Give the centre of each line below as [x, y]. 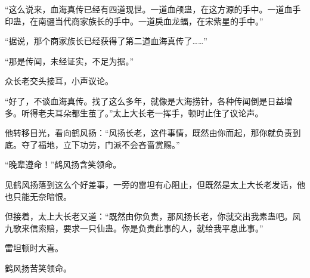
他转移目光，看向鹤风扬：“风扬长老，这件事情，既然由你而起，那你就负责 [149, 133]
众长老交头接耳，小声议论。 [59, 81]
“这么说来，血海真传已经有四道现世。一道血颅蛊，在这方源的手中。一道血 [149, 9]
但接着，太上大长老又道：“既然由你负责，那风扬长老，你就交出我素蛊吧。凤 [153, 216]
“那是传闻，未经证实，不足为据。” [69, 61]
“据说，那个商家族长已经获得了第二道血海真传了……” [106, 41]
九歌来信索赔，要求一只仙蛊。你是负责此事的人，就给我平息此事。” [134, 228]
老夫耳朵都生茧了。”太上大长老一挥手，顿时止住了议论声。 [151, 112]
